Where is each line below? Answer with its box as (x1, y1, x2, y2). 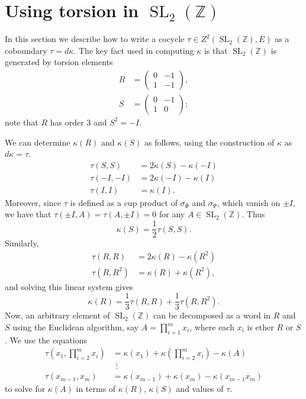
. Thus (241, 208, 265, 220)
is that (204, 44, 228, 56)
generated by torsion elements (5, 56, 113, 68)
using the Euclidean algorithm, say (12, 321, 138, 333)
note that (5, 115, 38, 128)
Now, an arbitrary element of (5, 309, 110, 321)
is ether (247, 321, 274, 333)
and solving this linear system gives (5, 280, 133, 292)
